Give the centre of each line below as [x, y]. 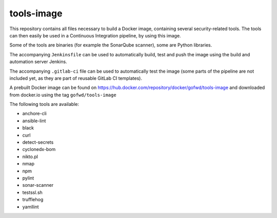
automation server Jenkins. [38, 62]
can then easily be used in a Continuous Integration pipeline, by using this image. [95, 35]
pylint [28, 178]
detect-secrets [38, 142]
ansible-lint [34, 121]
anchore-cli [35, 114]
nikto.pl [30, 157]
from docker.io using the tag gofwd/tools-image [63, 95]
